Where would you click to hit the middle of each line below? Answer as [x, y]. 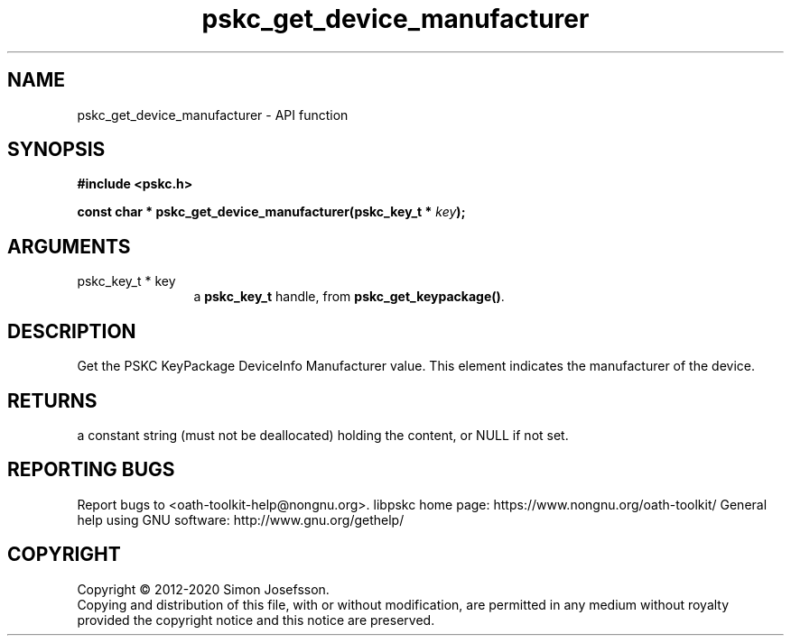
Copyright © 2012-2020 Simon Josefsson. [203, 589]
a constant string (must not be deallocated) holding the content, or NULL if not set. [323, 435]
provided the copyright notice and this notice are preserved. [256, 620]
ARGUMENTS [69, 246]
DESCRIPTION [72, 331]
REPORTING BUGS [91, 470]
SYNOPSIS [56, 150]
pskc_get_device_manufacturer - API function [213, 115]
